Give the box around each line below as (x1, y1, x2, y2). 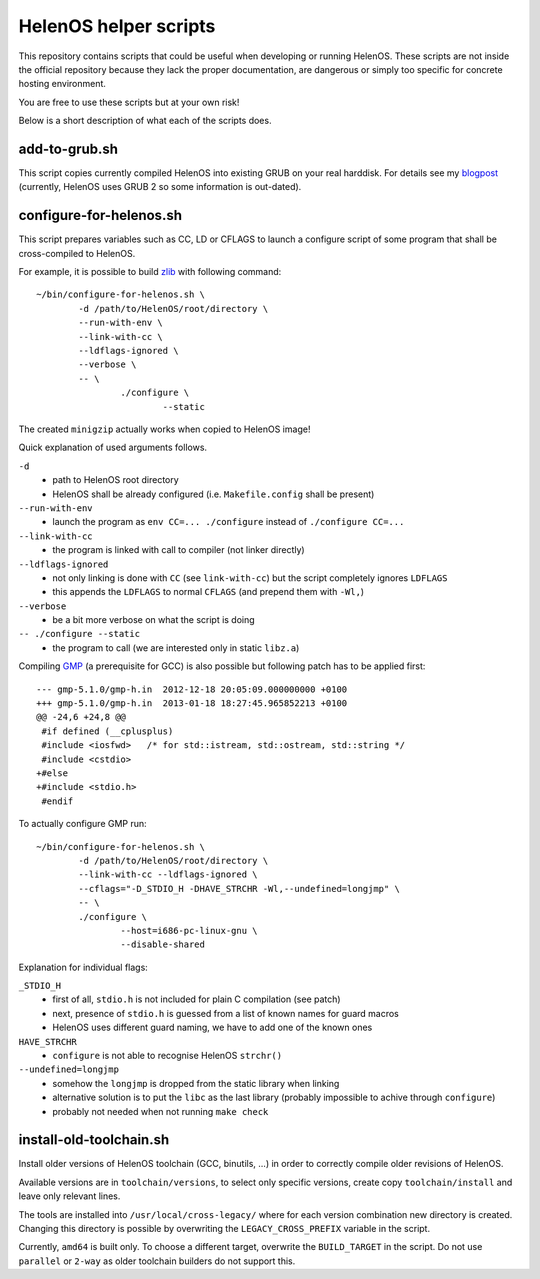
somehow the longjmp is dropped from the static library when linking (52, 1077, 340, 1089)
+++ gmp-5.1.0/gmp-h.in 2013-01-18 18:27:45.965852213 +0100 (36, 698, 348, 709)
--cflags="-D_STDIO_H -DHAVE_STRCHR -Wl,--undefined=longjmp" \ (78, 883, 400, 894)
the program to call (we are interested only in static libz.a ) (52, 641, 300, 654)
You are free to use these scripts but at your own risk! (18, 96, 240, 108)
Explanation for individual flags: (18, 961, 149, 973)
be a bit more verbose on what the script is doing (52, 614, 255, 626)
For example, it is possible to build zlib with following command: (18, 266, 282, 278)
